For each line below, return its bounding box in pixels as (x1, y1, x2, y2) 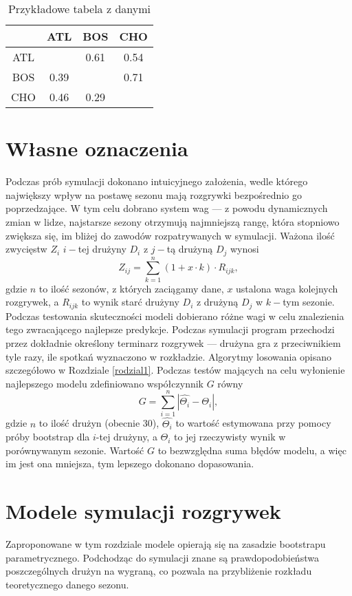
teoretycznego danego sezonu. (5, 577, 129, 591)
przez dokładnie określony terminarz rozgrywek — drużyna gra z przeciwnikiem (5, 335, 341, 350)
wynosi (230, 242, 259, 256)
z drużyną (196, 295, 239, 309)
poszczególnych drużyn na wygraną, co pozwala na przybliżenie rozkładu (5, 564, 312, 578)
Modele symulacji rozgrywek (5, 497, 281, 525)
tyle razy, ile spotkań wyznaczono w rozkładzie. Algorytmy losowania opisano (5, 349, 332, 363)
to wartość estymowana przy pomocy (175, 416, 331, 430)
